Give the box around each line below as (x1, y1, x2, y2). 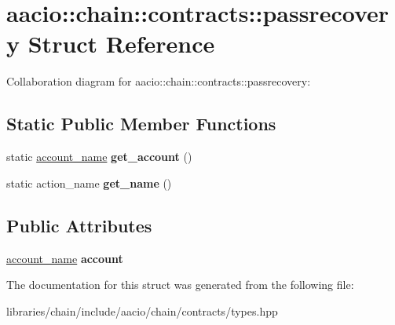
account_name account (6, 250, 123, 266)
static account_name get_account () (6, 148, 192, 165)
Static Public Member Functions (6, 111, 276, 136)
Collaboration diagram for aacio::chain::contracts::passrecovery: (6, 73, 311, 89)
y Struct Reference (6, 27, 215, 60)
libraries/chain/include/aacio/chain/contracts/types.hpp (6, 302, 278, 319)
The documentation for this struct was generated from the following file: (6, 276, 354, 293)
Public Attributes (6, 213, 152, 237)
